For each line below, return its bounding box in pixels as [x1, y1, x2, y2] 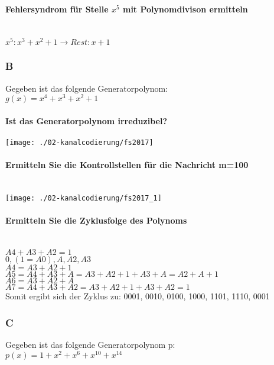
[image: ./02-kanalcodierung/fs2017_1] [5, 194, 162, 203]
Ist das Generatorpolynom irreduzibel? [5, 114, 167, 127]
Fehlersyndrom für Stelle [5, 2, 109, 15]
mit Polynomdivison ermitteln [122, 2, 248, 15]
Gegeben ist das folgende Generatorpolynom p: [5, 338, 175, 351]
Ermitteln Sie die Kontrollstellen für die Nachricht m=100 [5, 159, 249, 171]
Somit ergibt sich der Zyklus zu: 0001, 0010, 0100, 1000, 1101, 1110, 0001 [5, 290, 270, 302]
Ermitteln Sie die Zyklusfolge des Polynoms [5, 214, 187, 227]
